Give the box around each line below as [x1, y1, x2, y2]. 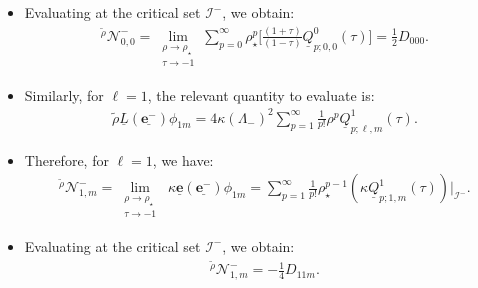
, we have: [152, 149, 214, 170]
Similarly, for [24, 84, 104, 105]
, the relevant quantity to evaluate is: [147, 84, 375, 105]
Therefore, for [24, 149, 109, 170]
